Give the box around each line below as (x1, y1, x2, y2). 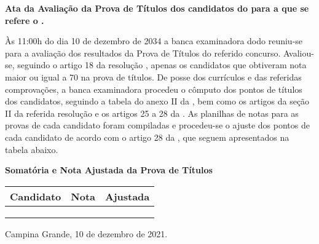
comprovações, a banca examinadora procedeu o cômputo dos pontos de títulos (5, 82, 302, 95)
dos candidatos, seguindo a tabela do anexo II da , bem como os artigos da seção (5, 95, 310, 108)
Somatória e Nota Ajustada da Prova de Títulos (5, 163, 213, 176)
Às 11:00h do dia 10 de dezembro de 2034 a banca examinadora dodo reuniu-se (5, 34, 303, 47)
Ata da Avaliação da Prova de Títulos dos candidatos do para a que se (5, 2, 309, 14)
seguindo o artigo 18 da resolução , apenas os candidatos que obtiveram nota (17, 58, 307, 71)
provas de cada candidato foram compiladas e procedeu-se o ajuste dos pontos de (5, 119, 310, 132)
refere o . (5, 14, 44, 26)
